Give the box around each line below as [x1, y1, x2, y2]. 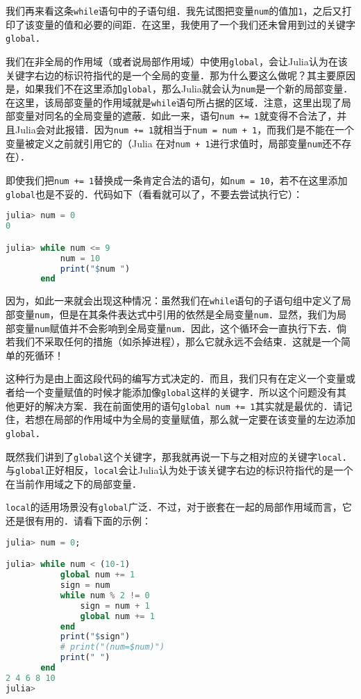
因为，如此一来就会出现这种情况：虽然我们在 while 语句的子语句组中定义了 [6, 293, 342, 308]
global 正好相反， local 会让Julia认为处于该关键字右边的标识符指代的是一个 [15, 463, 353, 477]
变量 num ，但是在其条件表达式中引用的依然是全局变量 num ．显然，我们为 [15, 306, 337, 321]
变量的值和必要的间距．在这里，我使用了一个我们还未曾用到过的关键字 [34, 17, 355, 31]
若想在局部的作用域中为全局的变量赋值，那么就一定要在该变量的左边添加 [24, 412, 355, 427]
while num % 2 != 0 [60, 590, 150, 600]
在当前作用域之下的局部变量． [6, 476, 142, 491]
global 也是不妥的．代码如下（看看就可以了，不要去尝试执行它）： [6, 186, 303, 201]
